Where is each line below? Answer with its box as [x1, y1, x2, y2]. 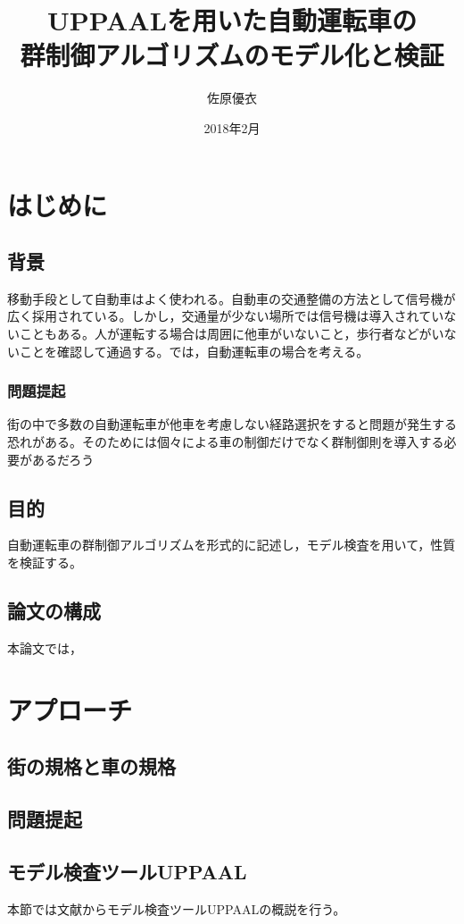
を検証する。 [7, 553, 82, 572]
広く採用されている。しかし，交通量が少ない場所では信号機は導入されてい [7, 307, 444, 325]
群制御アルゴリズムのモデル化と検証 [20, 37, 444, 73]
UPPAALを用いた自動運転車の [46, 2, 418, 38]
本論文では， [7, 638, 82, 657]
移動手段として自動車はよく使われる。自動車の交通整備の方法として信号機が [7, 289, 456, 307]
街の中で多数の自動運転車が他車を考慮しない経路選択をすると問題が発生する [7, 415, 457, 433]
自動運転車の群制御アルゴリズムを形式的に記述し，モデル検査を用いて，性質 [7, 535, 456, 554]
